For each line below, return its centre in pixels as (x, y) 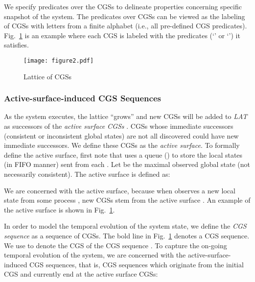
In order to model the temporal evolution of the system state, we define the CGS (125, 226)
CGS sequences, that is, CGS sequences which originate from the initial (137, 264)
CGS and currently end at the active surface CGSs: (81, 274)
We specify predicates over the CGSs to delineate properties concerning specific (123, 6)
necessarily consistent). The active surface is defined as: (87, 174)
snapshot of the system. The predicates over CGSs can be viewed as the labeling (125, 16)
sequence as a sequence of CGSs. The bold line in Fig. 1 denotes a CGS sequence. (127, 235)
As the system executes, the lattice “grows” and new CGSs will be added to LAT (126, 116)
